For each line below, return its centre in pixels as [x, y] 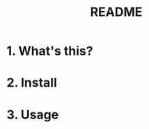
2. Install [32, 83]
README [116, 12]
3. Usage [33, 114]
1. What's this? [50, 51]
